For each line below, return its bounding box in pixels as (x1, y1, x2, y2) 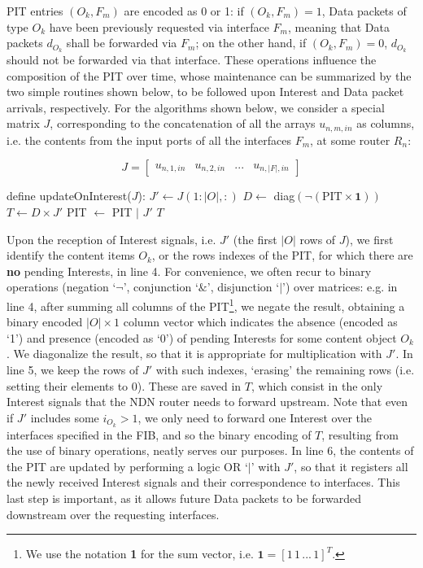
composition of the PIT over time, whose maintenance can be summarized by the (7, 67, 412, 84)
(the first (233, 230, 277, 247)
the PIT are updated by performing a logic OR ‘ (7, 457, 248, 474)
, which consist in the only (251, 377, 383, 394)
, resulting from (321, 426, 399, 443)
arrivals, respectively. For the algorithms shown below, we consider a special (7, 98, 385, 116)
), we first (345, 230, 394, 247)
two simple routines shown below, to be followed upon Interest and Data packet (7, 83, 404, 100)
